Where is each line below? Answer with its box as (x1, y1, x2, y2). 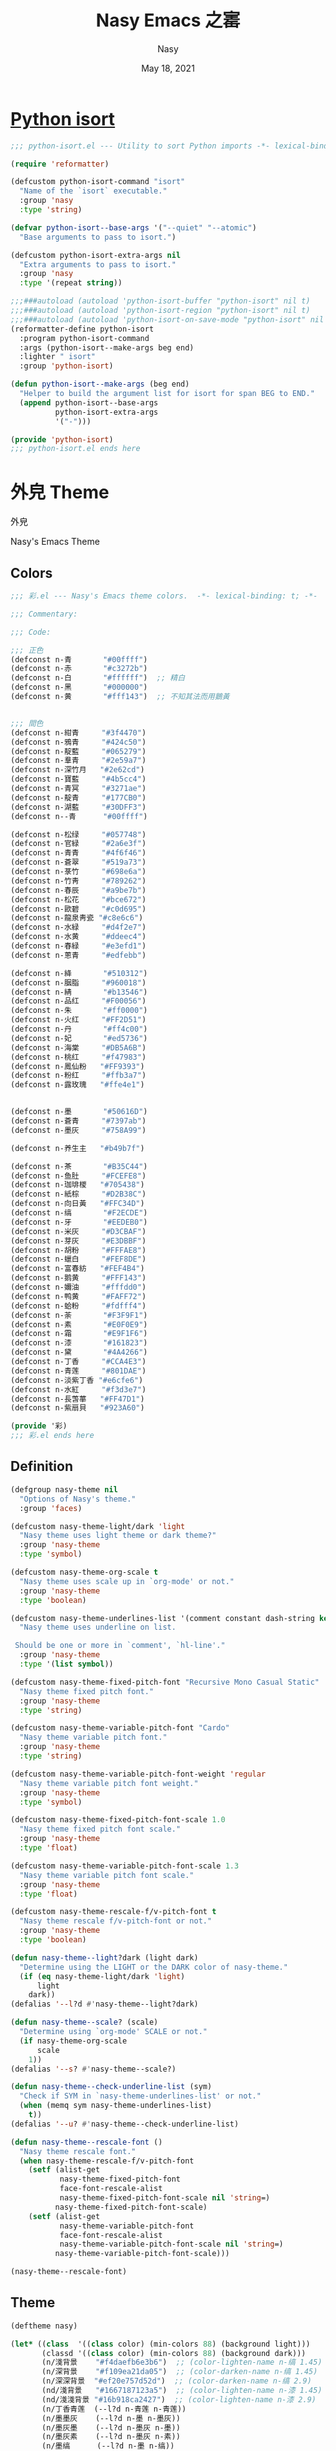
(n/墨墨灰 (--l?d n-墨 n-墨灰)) (41, 2413, 181, 2423)
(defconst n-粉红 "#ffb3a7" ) (10, 1071, 147, 1081)
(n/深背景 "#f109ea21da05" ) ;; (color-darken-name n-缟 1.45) (41, 2367, 318, 2377)
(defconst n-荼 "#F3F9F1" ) (10, 1310, 148, 1320)
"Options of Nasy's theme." (19, 1494, 137, 1504)
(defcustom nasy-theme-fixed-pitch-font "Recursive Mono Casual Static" (10, 1677, 320, 1687)
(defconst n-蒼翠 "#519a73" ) (10, 857, 147, 868)
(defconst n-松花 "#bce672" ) (10, 894, 147, 905)
